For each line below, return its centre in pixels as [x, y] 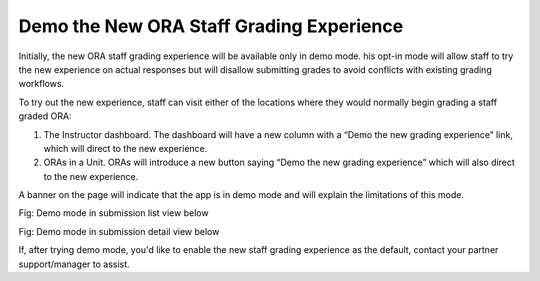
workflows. [41, 84]
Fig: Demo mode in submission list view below [113, 213]
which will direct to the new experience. [125, 148]
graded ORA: [45, 116]
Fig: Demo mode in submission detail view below [119, 231]
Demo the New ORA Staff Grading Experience [211, 26]
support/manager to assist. [74, 264]
